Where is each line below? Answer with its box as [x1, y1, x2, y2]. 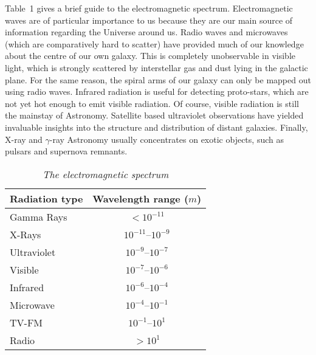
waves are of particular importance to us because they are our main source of [5, 13, 293, 26]
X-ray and [5, 133, 43, 145]
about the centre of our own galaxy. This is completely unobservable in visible [5, 49, 295, 62]
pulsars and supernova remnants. [5, 145, 128, 157]
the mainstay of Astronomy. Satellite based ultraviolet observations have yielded [5, 109, 304, 122]
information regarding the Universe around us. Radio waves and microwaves [5, 26, 288, 38]
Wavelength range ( [92, 191, 189, 205]
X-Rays [10, 227, 41, 241]
